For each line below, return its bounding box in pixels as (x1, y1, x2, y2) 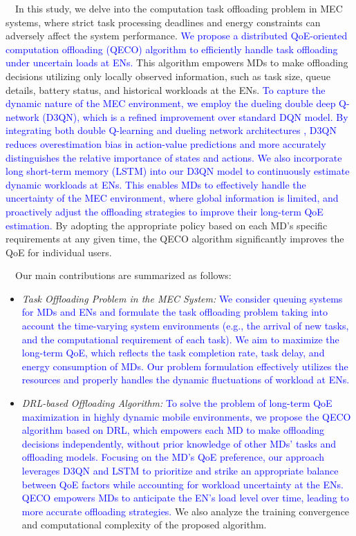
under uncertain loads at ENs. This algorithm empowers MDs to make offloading (6, 55, 348, 70)
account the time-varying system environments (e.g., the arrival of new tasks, (21, 318, 349, 333)
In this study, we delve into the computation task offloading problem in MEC (15, 1, 343, 15)
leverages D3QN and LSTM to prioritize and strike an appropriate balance (21, 463, 339, 477)
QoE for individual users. (6, 245, 112, 259)
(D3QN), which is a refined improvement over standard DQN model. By (42, 109, 348, 124)
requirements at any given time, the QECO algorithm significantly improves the (6, 231, 344, 246)
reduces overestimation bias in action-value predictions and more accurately (6, 136, 326, 151)
